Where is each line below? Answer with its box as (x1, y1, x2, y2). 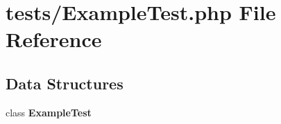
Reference (6, 25, 102, 53)
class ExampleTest (6, 105, 92, 119)
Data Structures (6, 72, 124, 94)
